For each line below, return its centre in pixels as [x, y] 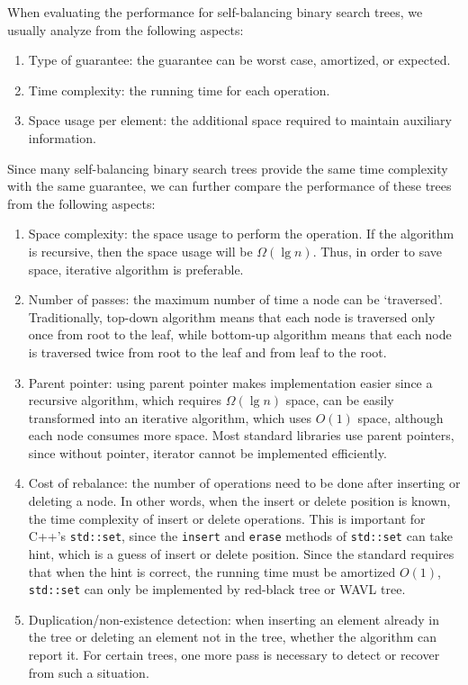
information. [62, 137]
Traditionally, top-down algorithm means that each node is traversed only [232, 316]
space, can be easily [340, 400]
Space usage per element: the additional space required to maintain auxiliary [240, 120]
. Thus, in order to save [377, 251]
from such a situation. [89, 672]
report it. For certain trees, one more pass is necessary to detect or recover [234, 654]
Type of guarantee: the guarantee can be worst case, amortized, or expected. [239, 60]
